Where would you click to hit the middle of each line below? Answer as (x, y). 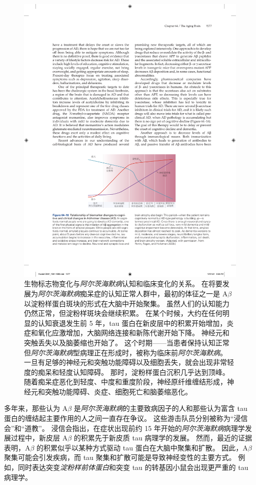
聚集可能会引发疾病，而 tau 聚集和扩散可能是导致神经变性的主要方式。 (120, 457)
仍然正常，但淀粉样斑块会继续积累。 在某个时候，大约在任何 (123, 313)
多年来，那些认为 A (36, 408)
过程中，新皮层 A (39, 438)
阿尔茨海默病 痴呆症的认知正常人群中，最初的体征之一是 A (133, 293)
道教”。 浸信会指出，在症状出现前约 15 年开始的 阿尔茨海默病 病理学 (135, 428)
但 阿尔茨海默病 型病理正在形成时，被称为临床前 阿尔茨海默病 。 (125, 352)
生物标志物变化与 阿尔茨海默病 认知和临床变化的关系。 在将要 (123, 284)
